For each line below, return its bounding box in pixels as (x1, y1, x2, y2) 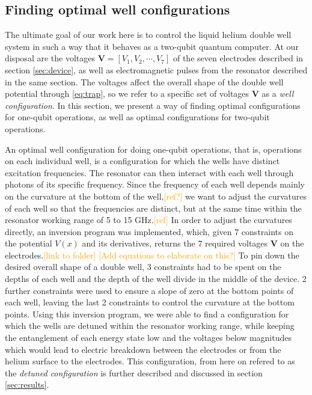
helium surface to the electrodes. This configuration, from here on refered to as (5, 355, 295, 367)
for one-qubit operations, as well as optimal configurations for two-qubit (5, 111, 270, 123)
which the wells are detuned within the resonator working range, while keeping (5, 319, 295, 332)
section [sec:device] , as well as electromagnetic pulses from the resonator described (5, 63, 308, 76)
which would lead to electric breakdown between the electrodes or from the (5, 343, 281, 355)
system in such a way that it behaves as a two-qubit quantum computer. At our (5, 40, 299, 52)
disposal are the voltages (5, 52, 95, 64)
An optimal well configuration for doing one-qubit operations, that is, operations (5, 142, 302, 155)
